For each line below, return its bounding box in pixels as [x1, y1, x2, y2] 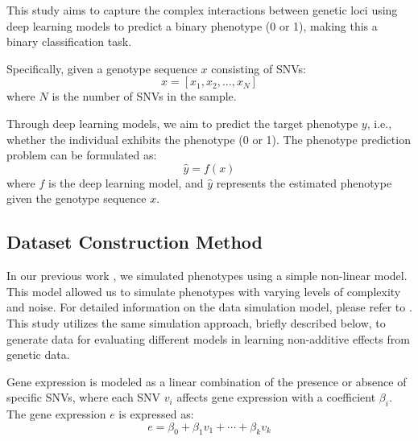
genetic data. [6, 346, 70, 363]
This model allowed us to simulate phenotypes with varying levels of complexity [6, 282, 401, 299]
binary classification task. [6, 33, 132, 50]
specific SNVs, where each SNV [6, 389, 161, 406]
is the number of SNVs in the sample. [52, 88, 237, 105]
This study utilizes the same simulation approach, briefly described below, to [6, 314, 386, 331]
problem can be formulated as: [6, 146, 157, 163]
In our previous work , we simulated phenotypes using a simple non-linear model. [6, 267, 408, 284]
